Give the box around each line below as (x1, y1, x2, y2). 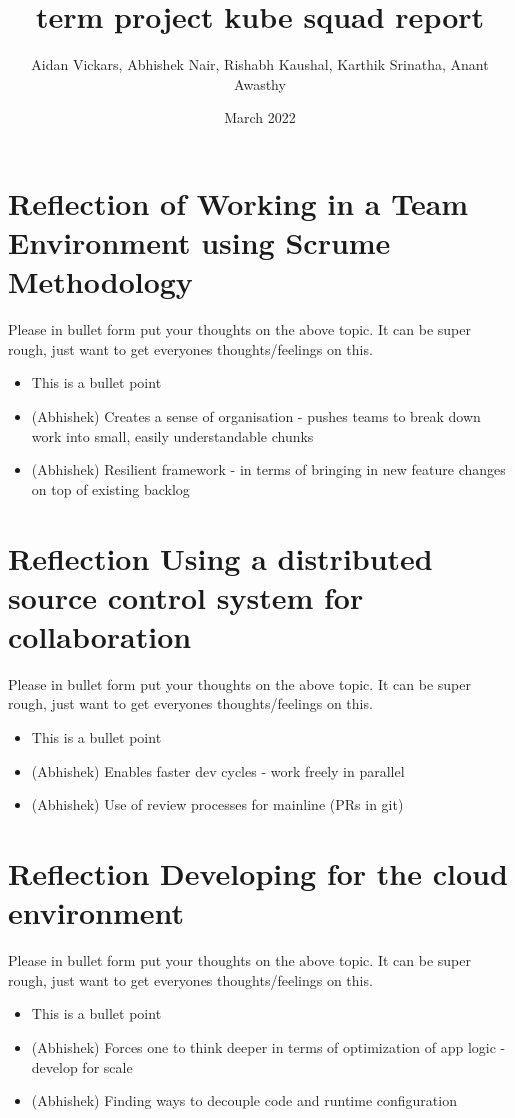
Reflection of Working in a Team (8, 182, 469, 223)
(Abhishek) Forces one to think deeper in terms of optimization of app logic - (31, 1036, 506, 1057)
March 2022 (224, 107, 296, 128)
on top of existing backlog (31, 478, 190, 499)
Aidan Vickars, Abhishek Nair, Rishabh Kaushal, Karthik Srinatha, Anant (31, 54, 489, 75)
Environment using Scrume (8, 222, 391, 263)
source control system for (8, 576, 364, 617)
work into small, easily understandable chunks (31, 425, 314, 446)
